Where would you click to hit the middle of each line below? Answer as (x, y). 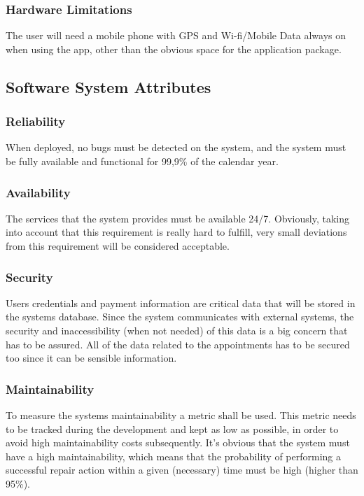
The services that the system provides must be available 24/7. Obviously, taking (177, 218)
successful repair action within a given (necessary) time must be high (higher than (182, 470)
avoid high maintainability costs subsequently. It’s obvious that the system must (178, 442)
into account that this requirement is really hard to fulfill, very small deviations (176, 232)
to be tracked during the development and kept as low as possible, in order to (172, 428)
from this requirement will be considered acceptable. (118, 246)
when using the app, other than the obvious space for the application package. (174, 49)
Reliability (36, 121)
